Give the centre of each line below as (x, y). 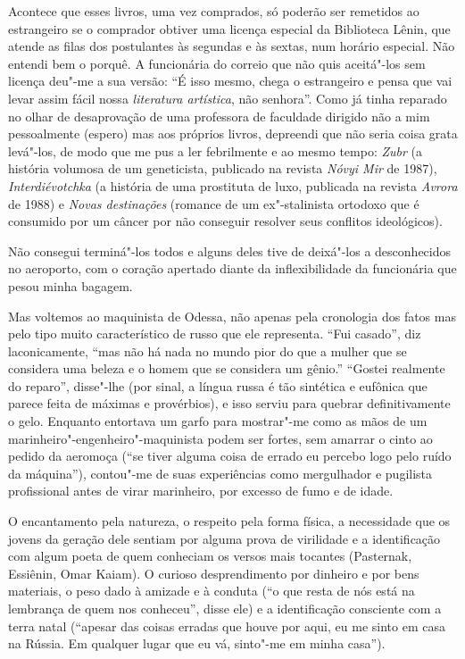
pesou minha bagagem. (71, 285)
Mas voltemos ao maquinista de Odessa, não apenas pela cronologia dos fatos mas (232, 316)
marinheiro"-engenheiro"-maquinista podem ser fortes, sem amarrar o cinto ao (220, 438)
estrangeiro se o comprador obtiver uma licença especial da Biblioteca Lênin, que (229, 28)
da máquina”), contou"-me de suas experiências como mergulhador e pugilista (220, 473)
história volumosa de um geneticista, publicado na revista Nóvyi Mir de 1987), (223, 168)
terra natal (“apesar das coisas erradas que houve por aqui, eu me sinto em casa (227, 626)
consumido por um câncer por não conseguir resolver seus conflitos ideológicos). (225, 221)
